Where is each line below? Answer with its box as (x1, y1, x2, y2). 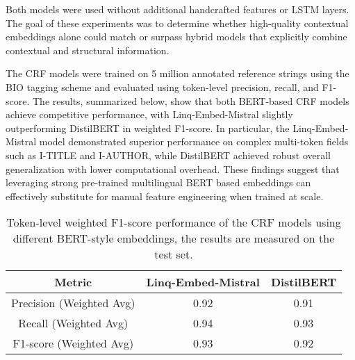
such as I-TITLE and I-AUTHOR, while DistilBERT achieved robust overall (6, 147, 331, 162)
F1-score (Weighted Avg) (13, 335, 134, 352)
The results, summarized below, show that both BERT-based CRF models (32, 93, 349, 108)
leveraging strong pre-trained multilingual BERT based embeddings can (6, 175, 311, 190)
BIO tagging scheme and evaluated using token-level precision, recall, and (6, 79, 319, 94)
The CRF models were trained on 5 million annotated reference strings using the (6, 66, 349, 81)
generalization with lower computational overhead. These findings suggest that (6, 161, 340, 176)
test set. (154, 246, 193, 263)
